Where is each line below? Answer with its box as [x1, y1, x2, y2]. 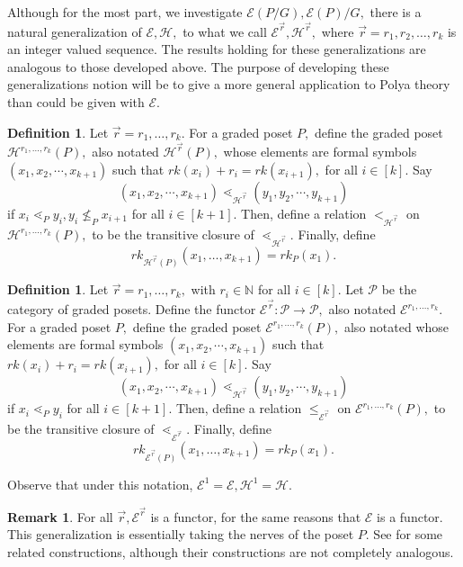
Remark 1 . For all [7, 507, 113, 526]
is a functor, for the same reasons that [150, 507, 361, 526]
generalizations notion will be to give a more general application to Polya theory [7, 75, 450, 94]
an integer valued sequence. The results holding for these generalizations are [7, 40, 426, 58]
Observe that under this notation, [7, 474, 193, 493]
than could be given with [7, 93, 145, 112]
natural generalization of [7, 22, 142, 40]
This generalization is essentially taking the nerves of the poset [7, 525, 354, 544]
